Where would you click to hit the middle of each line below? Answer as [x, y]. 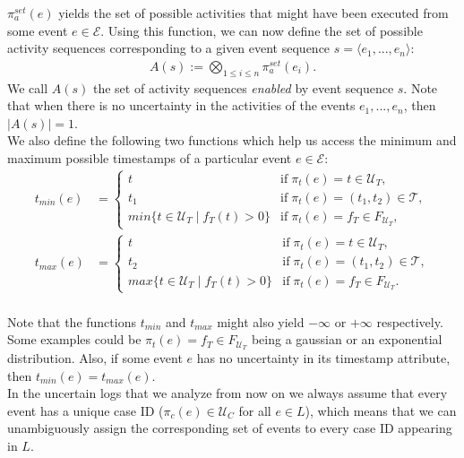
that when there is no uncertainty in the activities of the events [181, 105]
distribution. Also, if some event [95, 358]
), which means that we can [381, 410]
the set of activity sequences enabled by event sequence [243, 87]
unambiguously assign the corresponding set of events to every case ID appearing [230, 428]
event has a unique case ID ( [86, 410]
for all [255, 410]
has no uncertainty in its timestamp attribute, [323, 358]
